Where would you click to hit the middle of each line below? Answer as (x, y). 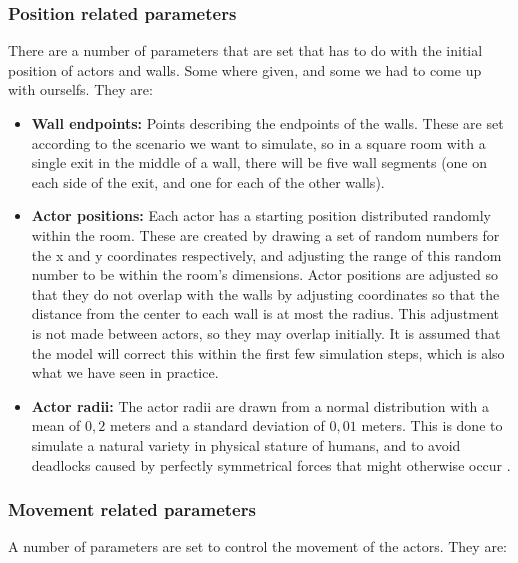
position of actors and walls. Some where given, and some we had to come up (245, 69)
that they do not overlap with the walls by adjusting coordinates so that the (265, 293)
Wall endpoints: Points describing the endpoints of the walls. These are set (267, 123)
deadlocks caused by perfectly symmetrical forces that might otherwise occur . (271, 464)
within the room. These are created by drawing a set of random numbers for (265, 234)
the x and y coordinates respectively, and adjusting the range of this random (266, 254)
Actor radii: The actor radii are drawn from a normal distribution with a (260, 405)
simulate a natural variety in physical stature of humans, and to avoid (246, 444)
